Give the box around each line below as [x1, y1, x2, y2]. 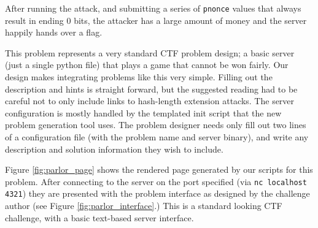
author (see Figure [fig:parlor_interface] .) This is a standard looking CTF [5, 199, 282, 212]
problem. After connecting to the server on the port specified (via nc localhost [5, 175, 307, 188]
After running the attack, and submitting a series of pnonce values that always [5, 2, 301, 14]
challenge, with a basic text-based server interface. [5, 211, 194, 224]
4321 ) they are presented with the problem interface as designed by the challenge [5, 187, 310, 200]
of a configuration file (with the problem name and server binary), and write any [5, 131, 309, 143]
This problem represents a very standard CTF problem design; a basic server [5, 46, 295, 59]
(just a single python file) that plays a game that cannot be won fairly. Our [5, 58, 289, 71]
